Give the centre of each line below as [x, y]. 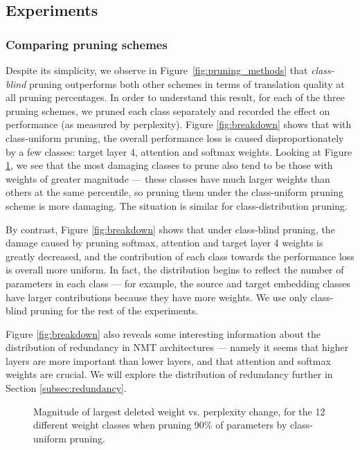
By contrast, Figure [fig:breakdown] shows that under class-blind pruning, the [170, 229]
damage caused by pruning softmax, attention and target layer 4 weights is [164, 243]
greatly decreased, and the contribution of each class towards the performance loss [180, 256]
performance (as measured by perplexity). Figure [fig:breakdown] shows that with [179, 124]
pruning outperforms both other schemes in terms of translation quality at [187, 83]
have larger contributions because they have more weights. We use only [156, 297]
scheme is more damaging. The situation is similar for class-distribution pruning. [177, 205]
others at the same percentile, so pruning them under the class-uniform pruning [174, 192]
